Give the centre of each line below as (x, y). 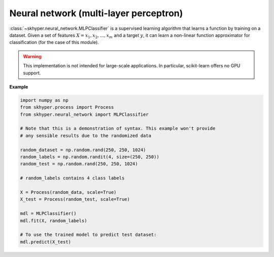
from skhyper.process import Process (67, 107)
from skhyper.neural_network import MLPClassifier (84, 114)
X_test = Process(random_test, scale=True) (75, 199)
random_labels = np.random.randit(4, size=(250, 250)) (90, 157)
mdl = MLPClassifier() (48, 213)
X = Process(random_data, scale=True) (68, 192)
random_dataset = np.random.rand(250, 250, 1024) (83, 150)
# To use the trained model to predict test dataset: (88, 235)
